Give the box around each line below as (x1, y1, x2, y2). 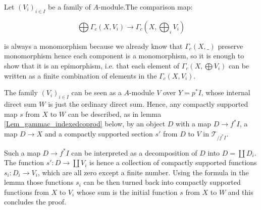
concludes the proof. (4, 196, 67, 207)
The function (4, 157, 44, 168)
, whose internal (201, 87, 250, 98)
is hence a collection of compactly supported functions (89, 157, 257, 168)
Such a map (4, 147, 40, 158)
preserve (218, 40, 243, 51)
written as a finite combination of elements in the (4, 70, 157, 81)
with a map (176, 118, 212, 129)
